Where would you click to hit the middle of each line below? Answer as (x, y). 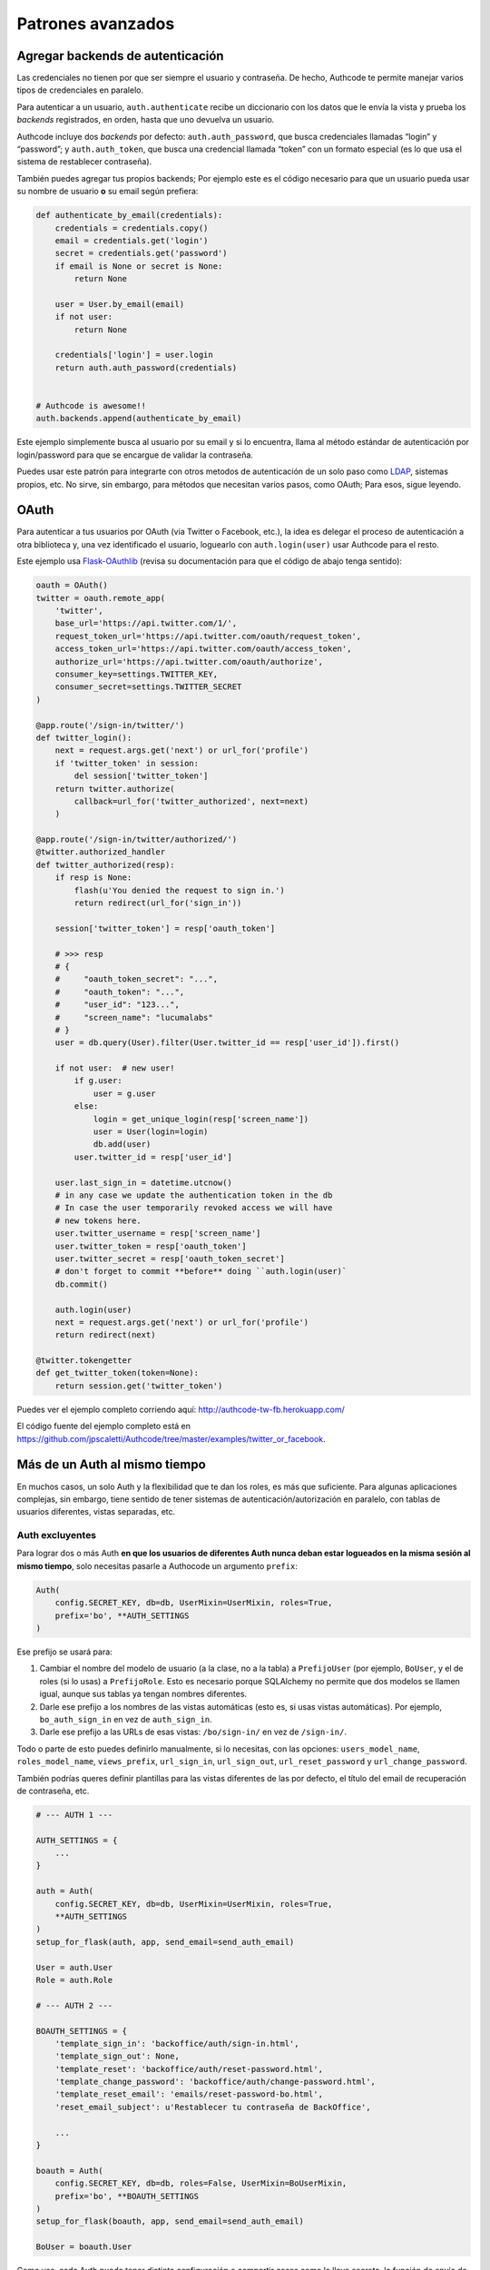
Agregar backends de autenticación (120, 56)
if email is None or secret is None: (139, 266)
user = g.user (124, 1093)
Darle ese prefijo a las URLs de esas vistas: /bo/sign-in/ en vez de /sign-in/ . (193, 1732)
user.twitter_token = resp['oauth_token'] (151, 1246)
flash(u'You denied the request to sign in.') (179, 890)
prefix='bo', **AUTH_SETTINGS (122, 1615)
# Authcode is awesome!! (91, 406)
